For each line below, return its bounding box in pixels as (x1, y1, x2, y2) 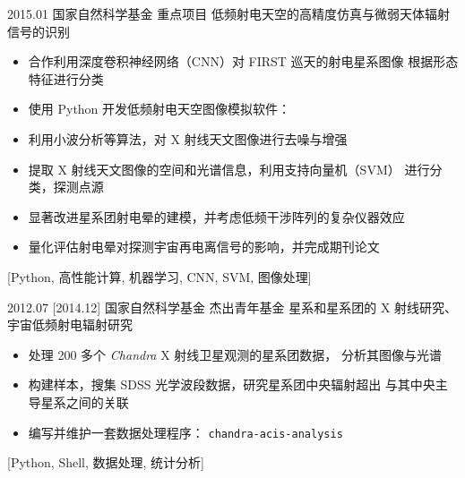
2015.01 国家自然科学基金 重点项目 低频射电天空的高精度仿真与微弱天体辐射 (7, 4, 450, 22)
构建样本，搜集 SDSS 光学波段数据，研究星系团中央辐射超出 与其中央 (28, 375, 435, 394)
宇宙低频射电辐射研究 (7, 315, 133, 334)
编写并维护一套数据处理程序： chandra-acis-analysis (28, 423, 343, 441)
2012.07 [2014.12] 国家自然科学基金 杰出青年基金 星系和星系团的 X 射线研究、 (7, 297, 458, 316)
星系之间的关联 (40, 392, 129, 411)
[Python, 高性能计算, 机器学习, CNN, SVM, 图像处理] (7, 267, 312, 286)
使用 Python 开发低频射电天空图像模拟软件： (28, 99, 291, 118)
